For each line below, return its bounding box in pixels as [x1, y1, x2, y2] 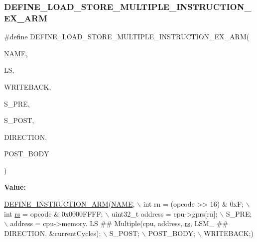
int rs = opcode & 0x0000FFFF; [4, 208, 103, 219]
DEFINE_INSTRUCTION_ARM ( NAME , [4, 199, 135, 209]
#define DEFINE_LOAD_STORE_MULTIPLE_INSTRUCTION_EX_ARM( [4, 31, 250, 42]
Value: [4, 182, 26, 192]
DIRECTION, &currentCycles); [4, 228, 101, 238]
